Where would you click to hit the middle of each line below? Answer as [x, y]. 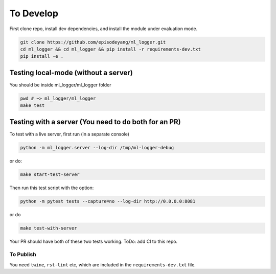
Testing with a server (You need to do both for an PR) [95, 122]
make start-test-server [50, 174]
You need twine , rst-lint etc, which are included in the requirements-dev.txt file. [103, 265]
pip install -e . [42, 56]
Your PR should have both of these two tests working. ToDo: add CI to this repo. [94, 241]
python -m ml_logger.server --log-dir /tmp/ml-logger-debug [97, 147]
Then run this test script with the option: [52, 188]
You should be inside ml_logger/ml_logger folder [60, 85]
